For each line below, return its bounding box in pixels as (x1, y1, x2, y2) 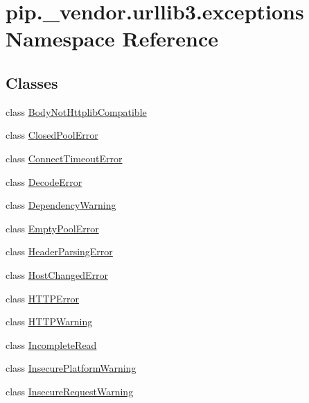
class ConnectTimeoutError (6, 151, 123, 165)
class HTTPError (6, 291, 80, 305)
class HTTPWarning (6, 314, 93, 329)
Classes (6, 71, 58, 93)
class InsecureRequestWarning (6, 384, 134, 398)
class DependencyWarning (6, 198, 116, 212)
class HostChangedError (6, 267, 108, 282)
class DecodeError (6, 174, 82, 189)
